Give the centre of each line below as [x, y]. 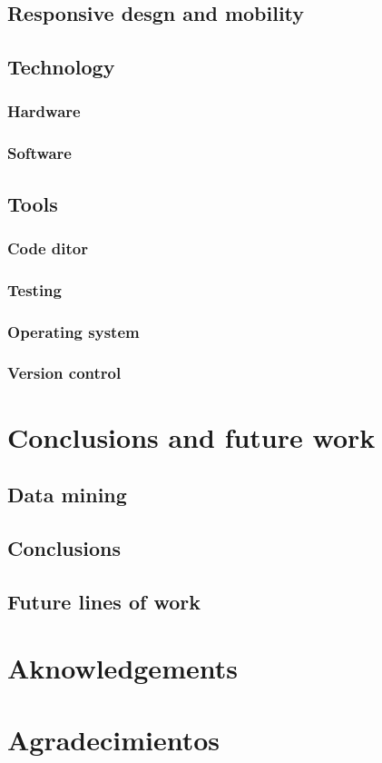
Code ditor [48, 248]
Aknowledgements [122, 668]
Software [39, 153]
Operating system [73, 331]
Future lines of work [104, 601]
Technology [61, 67]
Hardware [44, 111]
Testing [34, 289]
